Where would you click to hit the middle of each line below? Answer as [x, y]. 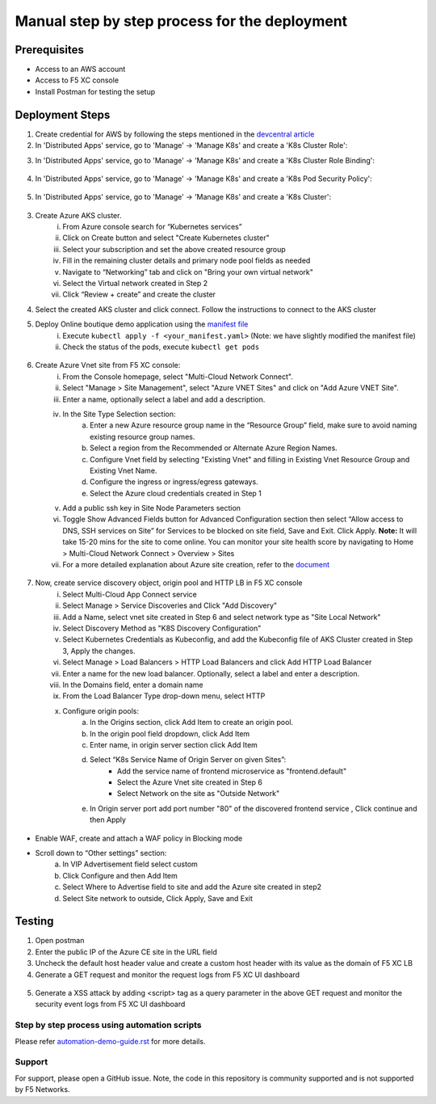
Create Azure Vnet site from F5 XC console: [108, 365]
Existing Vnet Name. [124, 470]
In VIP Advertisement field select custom [130, 864]
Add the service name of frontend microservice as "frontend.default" [232, 771]
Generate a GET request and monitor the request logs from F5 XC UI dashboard [168, 975]
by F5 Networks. [42, 1089]
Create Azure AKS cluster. [78, 215]
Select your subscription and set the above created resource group [174, 249]
